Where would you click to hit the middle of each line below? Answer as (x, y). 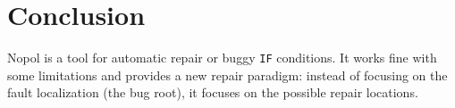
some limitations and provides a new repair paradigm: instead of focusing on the (227, 75)
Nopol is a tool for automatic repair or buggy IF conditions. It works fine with (222, 58)
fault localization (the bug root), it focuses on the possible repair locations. (213, 92)
